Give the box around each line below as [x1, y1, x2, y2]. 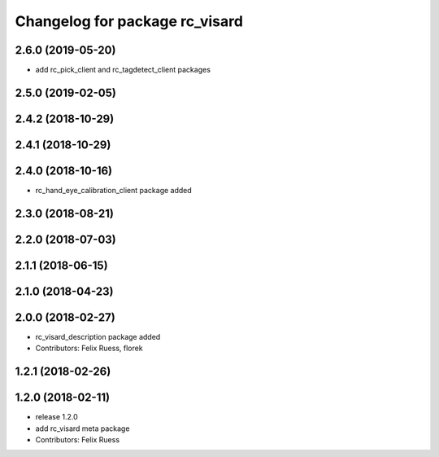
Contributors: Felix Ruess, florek [35, 343, 143, 354]
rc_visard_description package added [35, 332, 161, 341]
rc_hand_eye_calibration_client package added [35, 186, 193, 196]
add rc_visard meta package [35, 424, 130, 433]
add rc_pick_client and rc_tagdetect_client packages [35, 65, 211, 75]
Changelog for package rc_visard [15, 12, 244, 30]
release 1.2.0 [35, 412, 79, 422]
